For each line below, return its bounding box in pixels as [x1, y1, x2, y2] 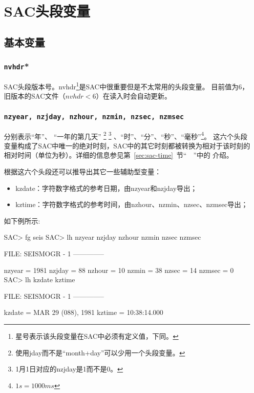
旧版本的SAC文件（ [4, 91, 65, 101]
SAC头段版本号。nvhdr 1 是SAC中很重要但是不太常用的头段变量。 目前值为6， [4, 80, 249, 91]
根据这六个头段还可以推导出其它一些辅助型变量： [4, 166, 161, 176]
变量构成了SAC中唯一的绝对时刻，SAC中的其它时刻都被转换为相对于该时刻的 [4, 140, 250, 150]
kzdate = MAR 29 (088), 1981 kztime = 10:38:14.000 [4, 307, 164, 317]
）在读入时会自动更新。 [96, 91, 171, 101]
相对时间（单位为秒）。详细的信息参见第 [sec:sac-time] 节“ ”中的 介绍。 [4, 150, 233, 160]
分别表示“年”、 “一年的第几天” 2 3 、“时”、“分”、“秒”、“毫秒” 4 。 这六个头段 [4, 129, 248, 141]
